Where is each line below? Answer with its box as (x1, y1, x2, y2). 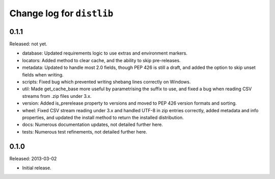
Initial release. (22, 165, 51, 171)
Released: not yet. (9, 41, 48, 47)
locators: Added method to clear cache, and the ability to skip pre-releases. (22, 57, 181, 63)
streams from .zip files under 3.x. (22, 93, 92, 99)
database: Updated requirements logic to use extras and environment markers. (22, 50, 188, 56)
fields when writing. (22, 71, 64, 78)
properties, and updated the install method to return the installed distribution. (22, 114, 184, 120)
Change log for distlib (9, 8, 114, 19)
